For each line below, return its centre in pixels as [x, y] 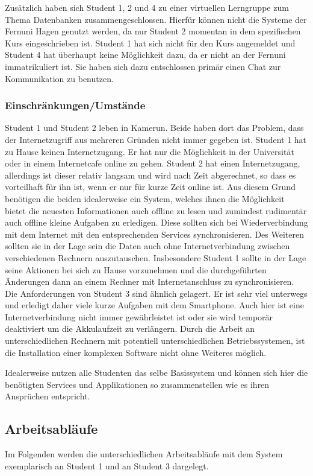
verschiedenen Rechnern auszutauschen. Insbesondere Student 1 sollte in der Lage [156, 257]
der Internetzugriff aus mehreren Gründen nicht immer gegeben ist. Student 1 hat [156, 139]
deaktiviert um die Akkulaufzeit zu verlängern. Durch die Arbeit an [130, 328]
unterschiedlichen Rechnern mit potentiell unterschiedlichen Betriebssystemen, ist [155, 341]
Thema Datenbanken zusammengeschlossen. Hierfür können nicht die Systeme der [156, 19]
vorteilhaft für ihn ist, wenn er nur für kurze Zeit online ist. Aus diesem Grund [150, 187]
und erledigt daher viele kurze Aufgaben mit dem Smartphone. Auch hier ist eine [154, 305]
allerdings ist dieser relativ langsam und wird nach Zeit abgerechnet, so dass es [150, 175]
